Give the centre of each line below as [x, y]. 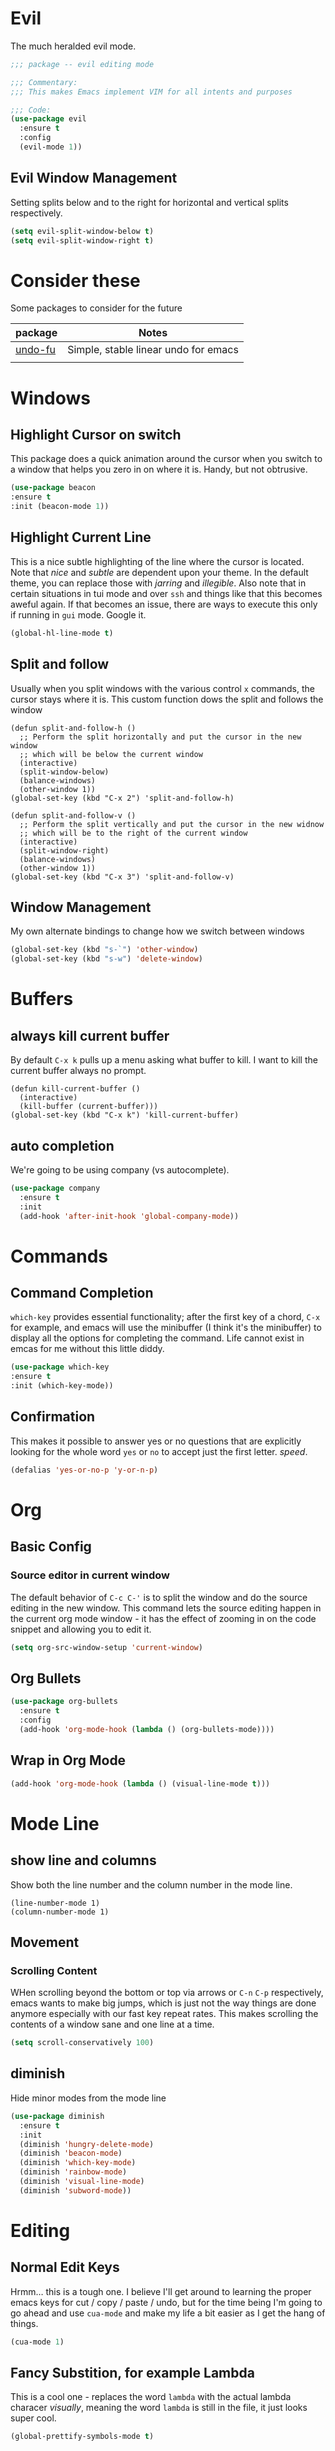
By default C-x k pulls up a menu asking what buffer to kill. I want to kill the [164, 1060]
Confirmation [53, 1417]
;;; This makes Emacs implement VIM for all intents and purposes [151, 92]
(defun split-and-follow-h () [73, 728]
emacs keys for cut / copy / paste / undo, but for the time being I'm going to [166, 2302]
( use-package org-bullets [64, 1702]
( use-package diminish [57, 2116]
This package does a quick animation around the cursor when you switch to [166, 459]
